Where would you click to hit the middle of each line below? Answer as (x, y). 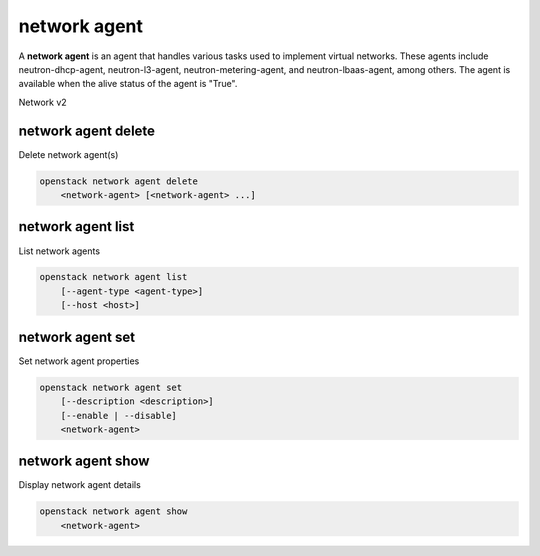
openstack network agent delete (119, 181)
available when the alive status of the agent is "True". (128, 84)
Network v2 (42, 102)
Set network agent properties (79, 361)
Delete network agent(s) (68, 154)
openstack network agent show (113, 511)
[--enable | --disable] (118, 415)
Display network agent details (80, 485)
